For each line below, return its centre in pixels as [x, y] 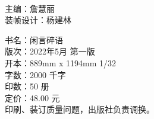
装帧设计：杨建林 [38, 20]
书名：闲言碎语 [34, 39]
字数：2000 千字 [35, 74]
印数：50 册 [27, 86]
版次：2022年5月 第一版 [50, 51]
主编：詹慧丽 [30, 8]
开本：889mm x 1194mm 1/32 [61, 62]
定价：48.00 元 [32, 97]
